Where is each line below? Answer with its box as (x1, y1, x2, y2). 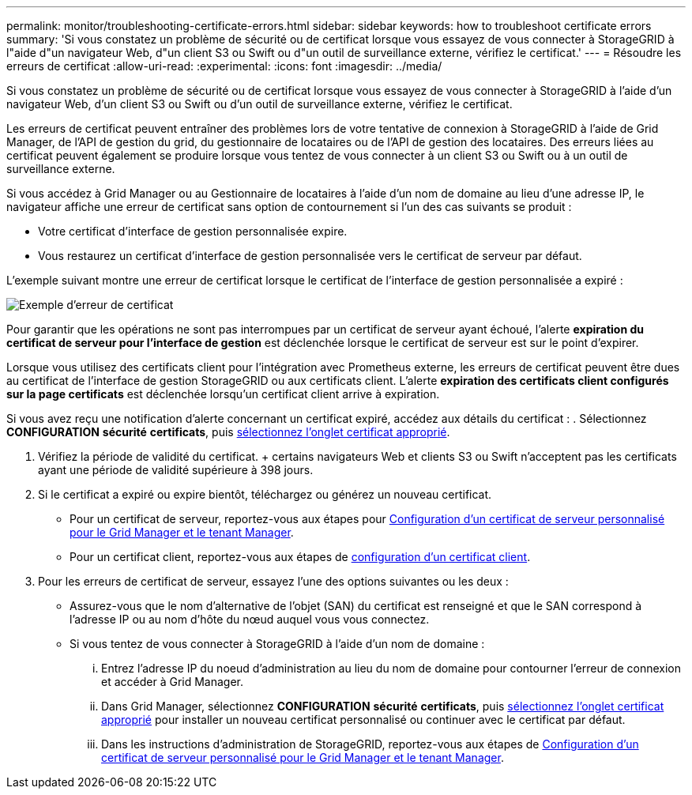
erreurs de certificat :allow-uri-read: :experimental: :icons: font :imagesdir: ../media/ (6, 59, 442, 73)
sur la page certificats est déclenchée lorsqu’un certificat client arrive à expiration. (6, 387, 440, 401)
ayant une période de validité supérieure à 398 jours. (38, 463, 314, 477)
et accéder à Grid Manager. (101, 675, 244, 688)
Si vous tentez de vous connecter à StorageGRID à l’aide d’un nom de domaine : (70, 637, 485, 650)
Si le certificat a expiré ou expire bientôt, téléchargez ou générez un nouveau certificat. (38, 488, 492, 501)
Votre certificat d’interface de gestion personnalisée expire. (38, 224, 348, 238)
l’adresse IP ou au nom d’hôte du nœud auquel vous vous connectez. (70, 612, 430, 626)
